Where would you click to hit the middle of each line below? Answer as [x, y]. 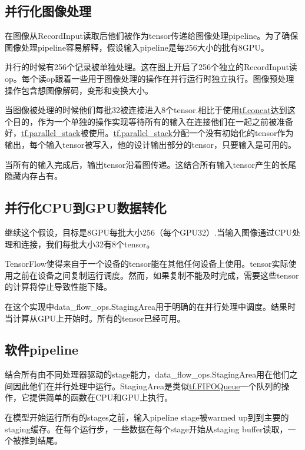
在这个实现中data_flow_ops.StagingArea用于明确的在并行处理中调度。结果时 [150, 306]
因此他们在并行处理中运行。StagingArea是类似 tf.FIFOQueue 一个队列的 [147, 386]
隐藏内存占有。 [34, 176]
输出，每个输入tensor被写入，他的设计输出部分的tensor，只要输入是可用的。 [150, 144]
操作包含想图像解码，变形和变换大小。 [79, 90]
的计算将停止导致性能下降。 [58, 287]
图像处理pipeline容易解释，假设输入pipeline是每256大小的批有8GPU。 [137, 47]
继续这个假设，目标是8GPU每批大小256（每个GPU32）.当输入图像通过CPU [149, 232]
